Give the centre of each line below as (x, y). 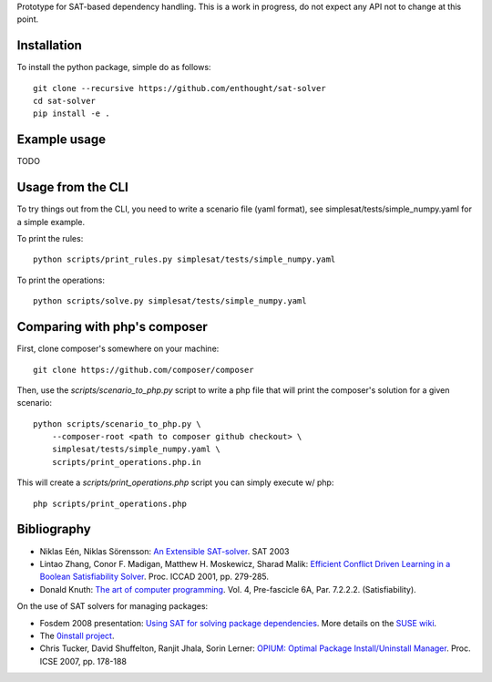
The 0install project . (77, 635)
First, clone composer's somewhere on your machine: (118, 349)
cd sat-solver (64, 101)
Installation (49, 46)
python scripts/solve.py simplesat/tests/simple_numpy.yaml (170, 301)
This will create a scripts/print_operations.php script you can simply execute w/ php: (175, 482)
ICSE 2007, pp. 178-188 (83, 661)
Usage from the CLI (73, 187)
